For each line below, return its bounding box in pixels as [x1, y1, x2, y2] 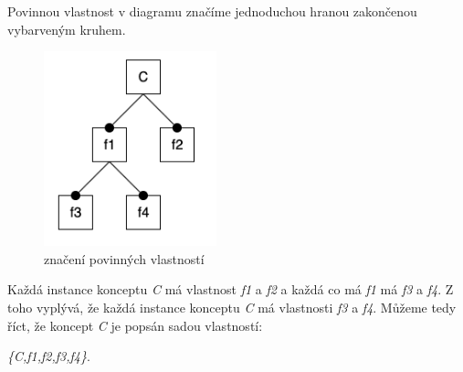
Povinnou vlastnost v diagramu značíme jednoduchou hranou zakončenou [7, 2, 417, 20]
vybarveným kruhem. [7, 19, 126, 38]
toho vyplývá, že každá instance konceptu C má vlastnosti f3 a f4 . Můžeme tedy [7, 298, 457, 317]
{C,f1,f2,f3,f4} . [7, 346, 90, 366]
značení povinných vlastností [44, 249, 205, 268]
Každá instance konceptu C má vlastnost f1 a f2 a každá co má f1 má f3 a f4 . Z [7, 280, 454, 299]
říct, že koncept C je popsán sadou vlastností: [7, 315, 263, 335]
